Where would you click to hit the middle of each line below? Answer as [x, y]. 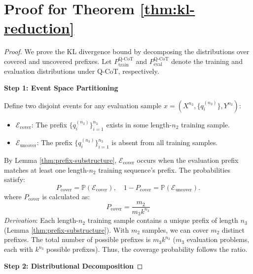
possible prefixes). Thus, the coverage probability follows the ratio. [147, 249]
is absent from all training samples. [165, 142]
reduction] [39, 28]
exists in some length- [139, 124]
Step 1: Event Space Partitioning [61, 87]
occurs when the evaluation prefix [188, 160]
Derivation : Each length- [41, 220]
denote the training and [207, 61]
